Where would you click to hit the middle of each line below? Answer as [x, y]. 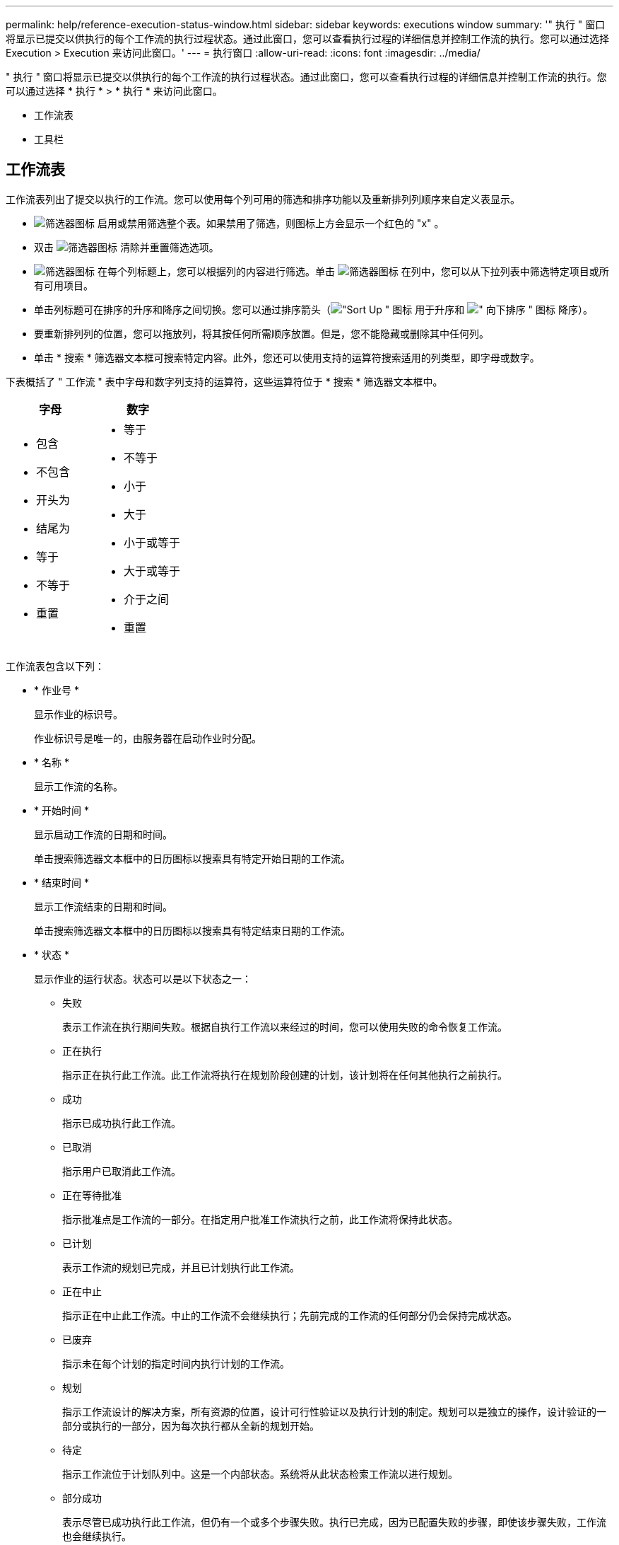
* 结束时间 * [61, 882]
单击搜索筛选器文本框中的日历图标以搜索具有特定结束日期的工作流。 [192, 930]
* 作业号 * [57, 690]
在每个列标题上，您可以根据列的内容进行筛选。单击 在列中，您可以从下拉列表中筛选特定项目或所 [353, 271]
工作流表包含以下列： [55, 666]
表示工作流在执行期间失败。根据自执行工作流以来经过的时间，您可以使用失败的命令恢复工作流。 [285, 1026]
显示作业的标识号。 [78, 714]
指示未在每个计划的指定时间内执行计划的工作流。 [176, 1363]
